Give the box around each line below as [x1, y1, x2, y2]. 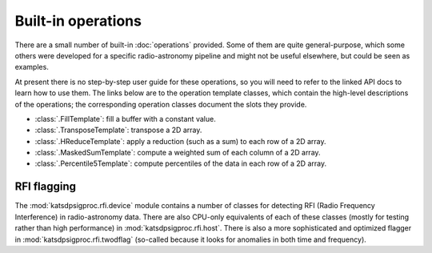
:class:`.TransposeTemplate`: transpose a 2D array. [34, 125, 202, 135]
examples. [14, 62, 50, 72]
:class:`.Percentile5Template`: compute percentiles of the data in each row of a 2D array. [34, 159, 327, 168]
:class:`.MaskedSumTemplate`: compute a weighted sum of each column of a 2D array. [34, 148, 321, 158]
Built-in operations [14, 12, 142, 30]
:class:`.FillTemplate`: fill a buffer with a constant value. [34, 114, 216, 123]
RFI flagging [14, 180, 76, 194]
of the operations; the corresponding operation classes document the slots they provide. [14, 99, 307, 109]
